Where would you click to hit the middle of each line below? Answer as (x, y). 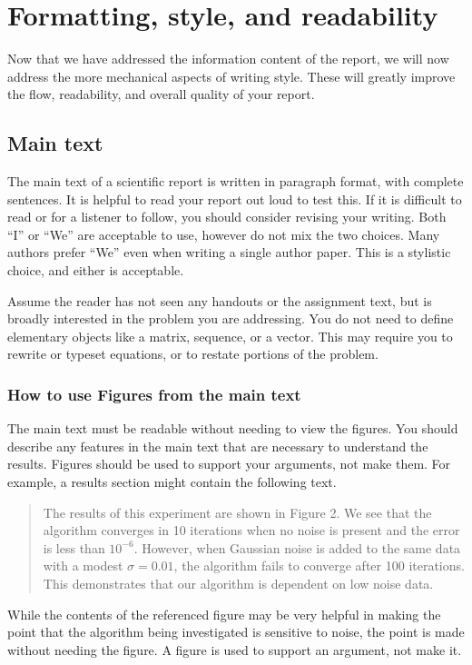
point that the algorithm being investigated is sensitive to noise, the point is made (236, 632)
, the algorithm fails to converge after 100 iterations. (319, 566)
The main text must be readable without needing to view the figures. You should (233, 428)
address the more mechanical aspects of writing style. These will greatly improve (231, 76)
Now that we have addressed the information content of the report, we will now (228, 59)
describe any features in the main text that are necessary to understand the (218, 446)
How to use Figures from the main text (154, 394)
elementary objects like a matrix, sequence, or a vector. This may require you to (230, 336)
